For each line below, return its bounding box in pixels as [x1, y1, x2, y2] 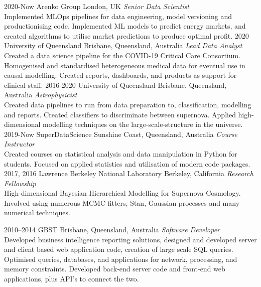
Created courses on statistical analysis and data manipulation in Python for [4, 148, 237, 159]
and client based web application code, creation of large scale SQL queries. [4, 244, 233, 254]
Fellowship [4, 178, 36, 188]
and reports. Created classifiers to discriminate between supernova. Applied [4, 109, 236, 119]
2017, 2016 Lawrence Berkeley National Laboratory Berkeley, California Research [4, 168, 253, 179]
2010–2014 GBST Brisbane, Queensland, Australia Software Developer [4, 224, 220, 235]
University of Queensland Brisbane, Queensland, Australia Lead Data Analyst [4, 40, 242, 51]
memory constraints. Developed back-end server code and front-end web [4, 263, 225, 274]
